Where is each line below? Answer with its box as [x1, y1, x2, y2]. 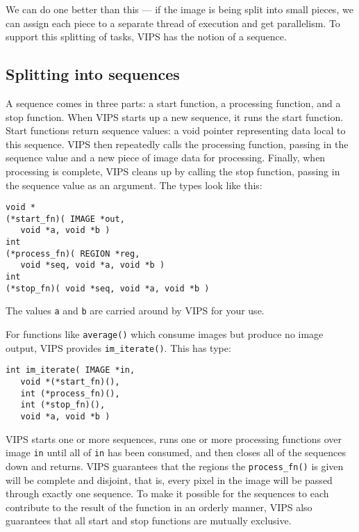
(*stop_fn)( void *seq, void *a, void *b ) [6, 283, 210, 293]
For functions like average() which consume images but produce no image [6, 327, 324, 341]
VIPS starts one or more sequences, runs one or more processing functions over [6, 431, 342, 446]
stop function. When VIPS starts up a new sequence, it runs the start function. [6, 109, 344, 124]
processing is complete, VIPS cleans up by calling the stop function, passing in [6, 163, 340, 178]
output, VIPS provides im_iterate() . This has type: [6, 340, 231, 355]
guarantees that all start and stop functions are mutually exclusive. [6, 513, 292, 528]
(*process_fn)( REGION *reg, [6, 248, 140, 259]
